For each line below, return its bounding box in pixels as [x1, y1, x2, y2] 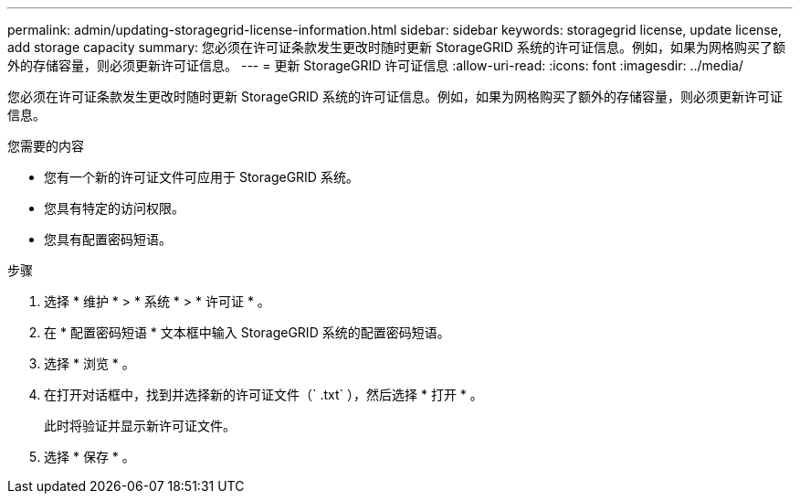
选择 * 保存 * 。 [44, 449, 135, 464]
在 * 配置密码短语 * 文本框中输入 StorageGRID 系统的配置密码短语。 [44, 325, 450, 340]
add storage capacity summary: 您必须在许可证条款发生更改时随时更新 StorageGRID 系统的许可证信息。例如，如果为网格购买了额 [7, 39, 785, 55]
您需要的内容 [7, 138, 84, 154]
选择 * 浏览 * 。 [44, 356, 135, 371]
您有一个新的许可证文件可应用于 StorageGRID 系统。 [44, 169, 359, 185]
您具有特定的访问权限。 [44, 200, 184, 216]
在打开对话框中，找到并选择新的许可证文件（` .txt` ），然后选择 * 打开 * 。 [44, 387, 483, 402]
